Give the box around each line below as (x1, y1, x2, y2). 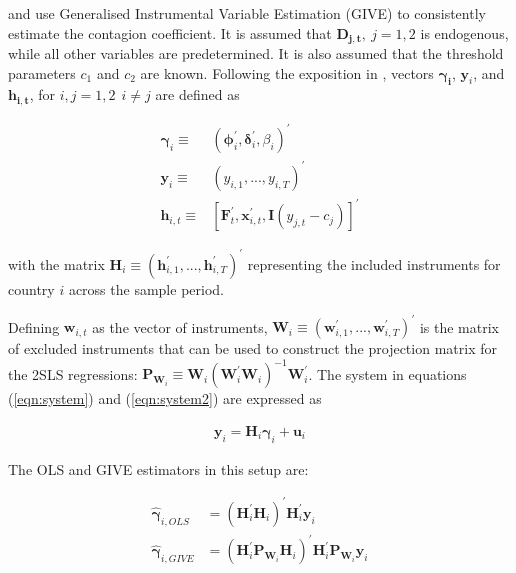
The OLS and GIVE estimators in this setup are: (8, 458, 309, 479)
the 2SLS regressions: (8, 363, 138, 384)
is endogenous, (420, 22, 509, 43)
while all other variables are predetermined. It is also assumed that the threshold (8, 43, 504, 64)
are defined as (155, 84, 240, 105)
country (8, 278, 55, 299)
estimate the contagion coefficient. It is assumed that (8, 22, 332, 43)
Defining (8, 316, 60, 337)
